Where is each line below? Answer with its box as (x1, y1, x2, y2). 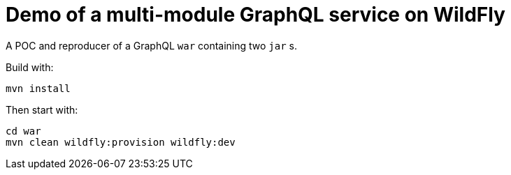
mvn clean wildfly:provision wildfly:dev (6, 136, 236, 148)
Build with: (6, 61, 54, 73)
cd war (6, 125, 41, 137)
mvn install (6, 82, 71, 94)
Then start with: (6, 103, 78, 116)
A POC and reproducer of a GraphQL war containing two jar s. (6, 39, 298, 52)
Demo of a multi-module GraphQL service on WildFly (6, 3, 505, 26)
